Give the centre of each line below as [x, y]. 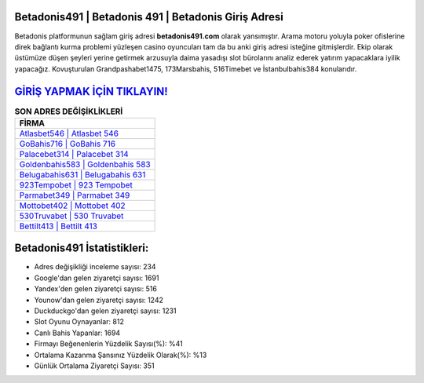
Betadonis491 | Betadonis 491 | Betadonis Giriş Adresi [149, 17]
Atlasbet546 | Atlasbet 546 [69, 133]
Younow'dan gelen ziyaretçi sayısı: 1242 [99, 300]
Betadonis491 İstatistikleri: [82, 248]
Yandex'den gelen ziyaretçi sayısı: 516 [95, 289]
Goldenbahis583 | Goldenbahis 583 [85, 164]
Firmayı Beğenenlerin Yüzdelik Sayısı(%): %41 [109, 344]
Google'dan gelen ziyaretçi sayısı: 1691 [97, 278]
